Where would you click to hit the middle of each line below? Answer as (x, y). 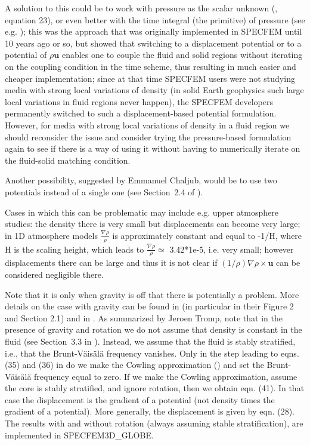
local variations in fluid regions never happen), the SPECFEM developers (139, 101)
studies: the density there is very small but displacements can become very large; (153, 224)
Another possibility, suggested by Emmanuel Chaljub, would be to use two (141, 180)
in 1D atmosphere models (51, 235)
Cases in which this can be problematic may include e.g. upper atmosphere (142, 212)
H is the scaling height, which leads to (75, 249)
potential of (26, 55)
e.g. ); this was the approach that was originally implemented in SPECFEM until (154, 31)
